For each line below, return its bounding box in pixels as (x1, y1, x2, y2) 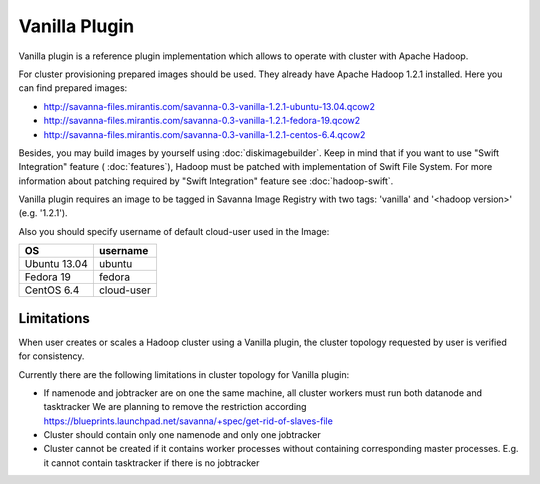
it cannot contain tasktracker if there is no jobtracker (43, 456, 260, 469)
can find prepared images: (18, 82, 128, 94)
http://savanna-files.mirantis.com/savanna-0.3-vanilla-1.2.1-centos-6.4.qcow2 (43, 128, 366, 140)
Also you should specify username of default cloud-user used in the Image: (18, 225, 330, 237)
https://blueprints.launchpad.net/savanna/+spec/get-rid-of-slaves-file (43, 415, 334, 427)
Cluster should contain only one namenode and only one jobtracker (43, 429, 321, 441)
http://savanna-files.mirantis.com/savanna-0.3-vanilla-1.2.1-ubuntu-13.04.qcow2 (43, 100, 375, 112)
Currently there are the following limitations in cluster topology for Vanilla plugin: (18, 368, 350, 380)
